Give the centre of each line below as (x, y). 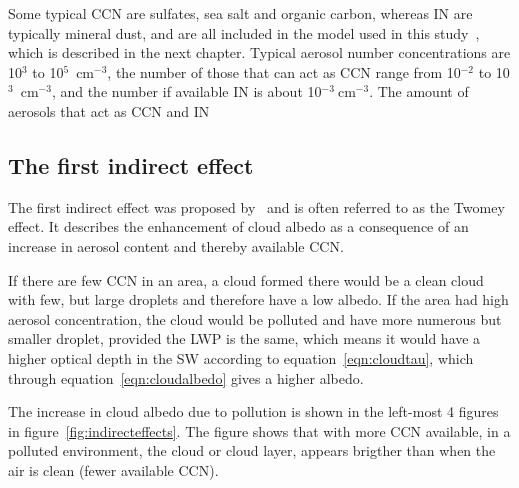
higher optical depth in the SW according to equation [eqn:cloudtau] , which (241, 357)
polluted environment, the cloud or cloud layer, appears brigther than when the (252, 450)
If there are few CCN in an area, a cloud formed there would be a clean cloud (246, 279)
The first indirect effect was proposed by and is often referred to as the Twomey (256, 206)
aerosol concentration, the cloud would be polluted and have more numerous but (255, 318)
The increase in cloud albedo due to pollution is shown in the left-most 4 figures (253, 411)
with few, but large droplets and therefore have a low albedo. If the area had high (258, 299)
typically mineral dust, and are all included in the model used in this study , (244, 32)
